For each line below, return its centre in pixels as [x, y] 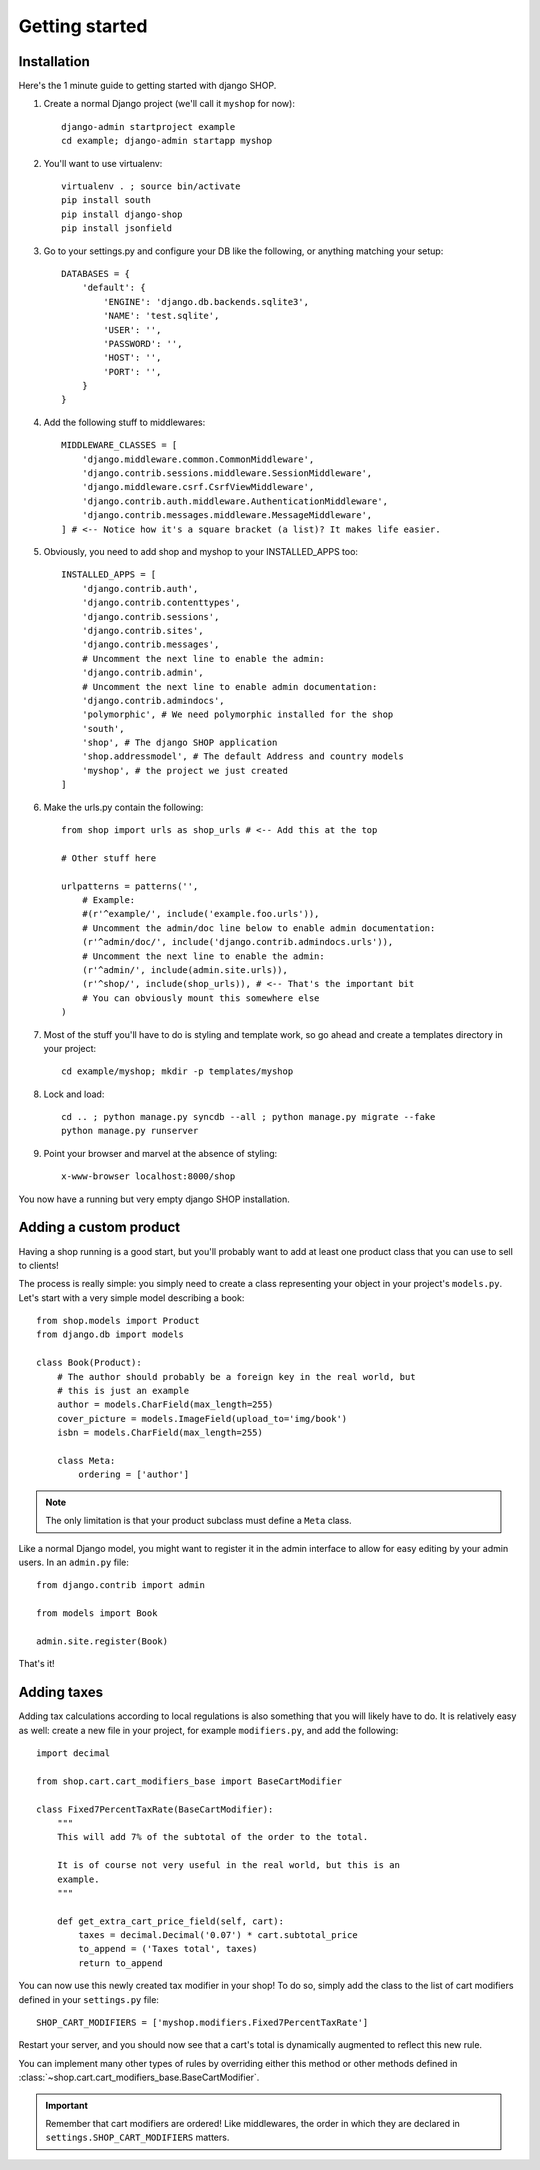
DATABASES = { [95, 273]
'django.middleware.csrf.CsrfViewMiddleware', [198, 487]
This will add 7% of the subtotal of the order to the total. [212, 1837]
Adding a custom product [99, 1227]
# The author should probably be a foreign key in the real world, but [236, 1376]
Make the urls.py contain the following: [123, 807]
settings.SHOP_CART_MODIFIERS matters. [137, 2137]
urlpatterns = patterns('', [130, 886]
